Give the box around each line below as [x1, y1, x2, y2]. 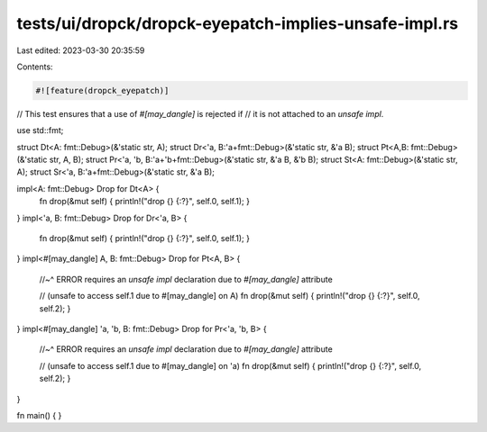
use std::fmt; [16, 125, 64, 136]
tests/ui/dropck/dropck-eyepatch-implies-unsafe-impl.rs [16, 13, 459, 33]
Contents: [16, 61, 53, 72]
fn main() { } [16, 409, 62, 420]
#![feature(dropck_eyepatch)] [35, 85, 170, 95]
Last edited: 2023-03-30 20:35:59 [16, 45, 145, 56]
